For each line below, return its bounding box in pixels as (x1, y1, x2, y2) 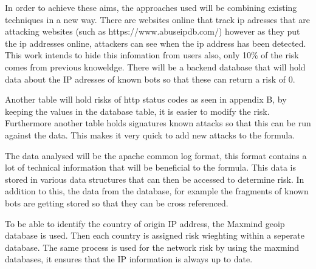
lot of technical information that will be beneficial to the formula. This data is (5, 161, 296, 174)
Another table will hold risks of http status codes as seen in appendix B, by (5, 93, 287, 106)
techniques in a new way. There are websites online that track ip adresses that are (5, 13, 310, 26)
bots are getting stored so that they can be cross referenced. (5, 196, 228, 209)
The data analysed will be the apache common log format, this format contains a (5, 149, 307, 162)
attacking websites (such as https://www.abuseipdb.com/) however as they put (5, 25, 300, 38)
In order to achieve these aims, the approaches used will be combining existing (5, 1, 297, 13)
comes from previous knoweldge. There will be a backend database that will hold (5, 60, 306, 73)
